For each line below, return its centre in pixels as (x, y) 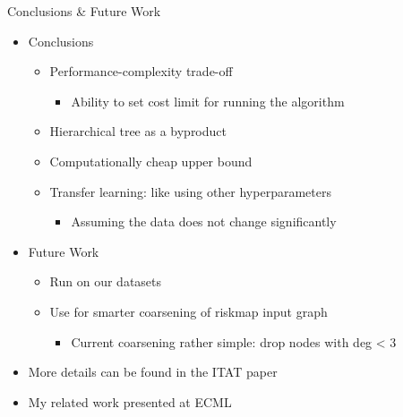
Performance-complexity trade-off (141, 71)
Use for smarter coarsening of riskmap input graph (189, 311)
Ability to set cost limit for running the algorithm (208, 101)
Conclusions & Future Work (84, 11)
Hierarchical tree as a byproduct (138, 131)
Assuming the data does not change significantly (204, 221)
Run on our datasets (106, 281)
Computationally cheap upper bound (151, 161)
